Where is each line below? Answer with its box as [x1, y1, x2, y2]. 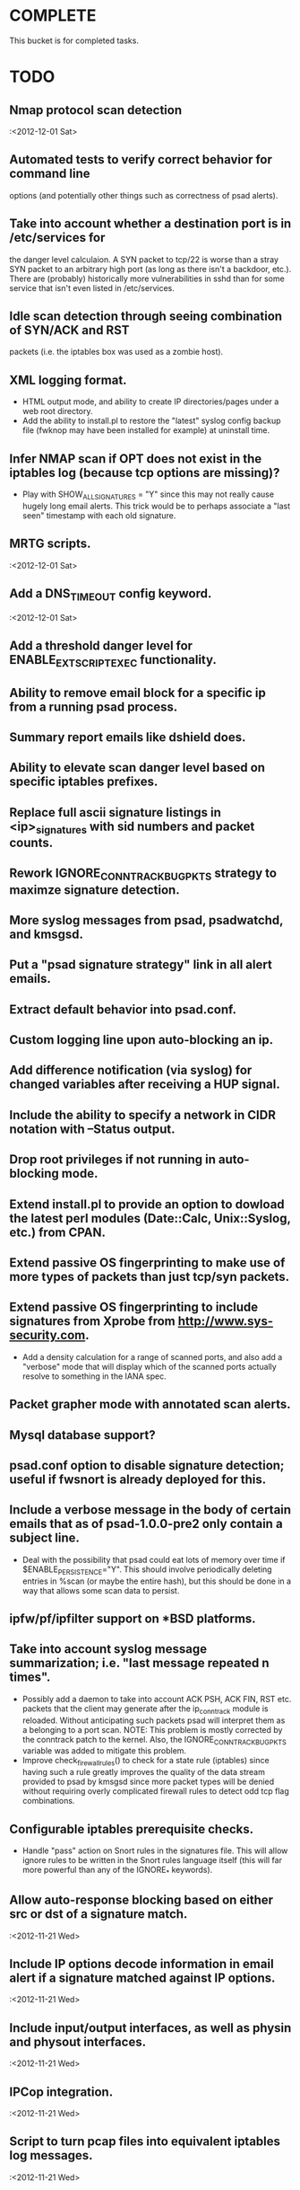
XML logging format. [9, 372, 127, 387]
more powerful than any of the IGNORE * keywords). [21, 1865, 213, 1877]
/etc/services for [9, 230, 106, 245]
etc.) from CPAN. [9, 1224, 106, 1240]
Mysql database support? [9, 1427, 156, 1443]
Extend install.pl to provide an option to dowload [9, 1197, 285, 1212]
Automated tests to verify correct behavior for [9, 152, 273, 167]
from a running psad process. [9, 699, 178, 714]
